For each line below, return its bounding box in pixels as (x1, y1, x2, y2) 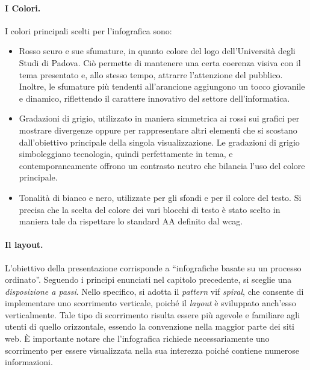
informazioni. (5, 356, 53, 368)
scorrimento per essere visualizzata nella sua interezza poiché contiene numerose (5, 344, 300, 356)
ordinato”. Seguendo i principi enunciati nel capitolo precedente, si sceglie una (5, 273, 292, 286)
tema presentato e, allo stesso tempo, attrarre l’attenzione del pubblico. (19, 68, 283, 81)
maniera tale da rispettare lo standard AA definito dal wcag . (19, 215, 243, 227)
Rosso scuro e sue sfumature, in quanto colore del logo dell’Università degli (19, 45, 296, 57)
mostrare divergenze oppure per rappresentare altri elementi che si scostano (19, 123, 297, 136)
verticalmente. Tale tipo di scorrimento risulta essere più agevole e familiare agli (5, 308, 300, 321)
